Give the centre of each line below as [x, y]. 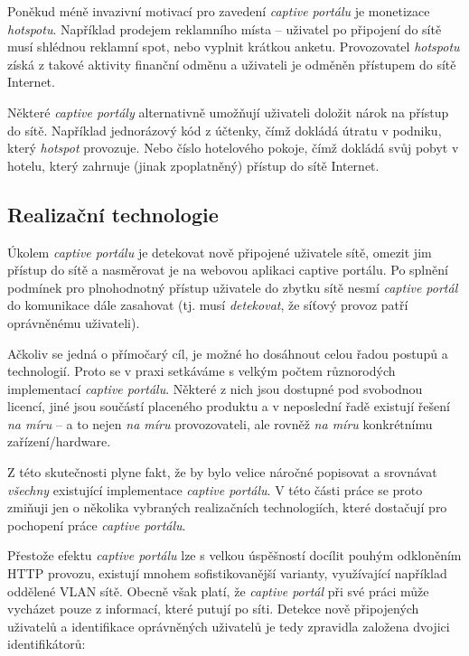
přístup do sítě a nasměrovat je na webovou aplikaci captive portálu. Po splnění [228, 270]
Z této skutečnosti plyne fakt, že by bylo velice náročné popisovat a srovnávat [222, 472]
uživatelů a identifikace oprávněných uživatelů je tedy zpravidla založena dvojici [229, 626]
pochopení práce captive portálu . [97, 525]
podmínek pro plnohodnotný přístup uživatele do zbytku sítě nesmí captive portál [233, 287]
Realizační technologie [113, 214]
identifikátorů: [47, 644]
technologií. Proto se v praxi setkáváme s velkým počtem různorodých [202, 371]
